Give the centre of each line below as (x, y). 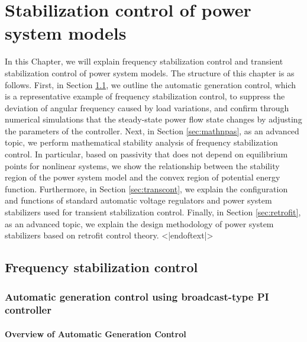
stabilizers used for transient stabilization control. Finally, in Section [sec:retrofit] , (153, 212)
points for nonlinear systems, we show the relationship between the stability (142, 165)
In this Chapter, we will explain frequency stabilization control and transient (144, 61)
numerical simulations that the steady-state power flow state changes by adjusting (153, 119)
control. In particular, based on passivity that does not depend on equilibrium (146, 154)
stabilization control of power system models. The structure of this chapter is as (150, 72)
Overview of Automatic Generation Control (96, 333)
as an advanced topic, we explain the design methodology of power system (139, 223)
